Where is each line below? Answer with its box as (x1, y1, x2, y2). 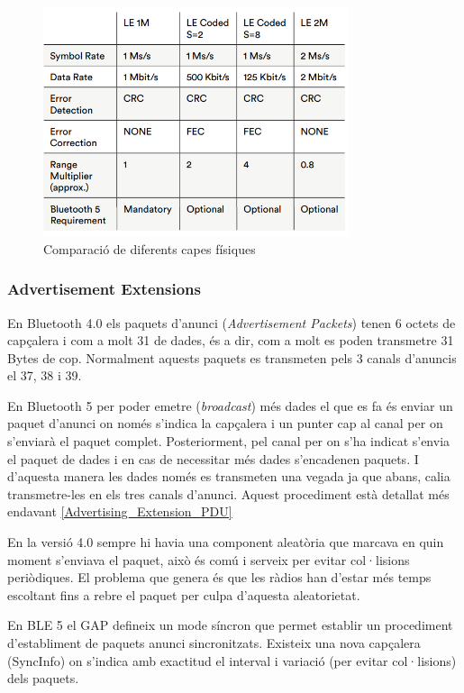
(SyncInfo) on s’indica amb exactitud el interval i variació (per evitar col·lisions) (7, 651, 457, 670)
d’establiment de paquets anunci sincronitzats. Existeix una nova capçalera (7, 634, 421, 652)
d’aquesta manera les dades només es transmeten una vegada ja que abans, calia (7, 467, 450, 486)
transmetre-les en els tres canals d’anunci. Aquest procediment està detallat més (7, 484, 450, 503)
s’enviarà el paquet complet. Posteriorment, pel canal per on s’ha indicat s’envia (7, 432, 450, 451)
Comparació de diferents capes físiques (43, 239, 256, 258)
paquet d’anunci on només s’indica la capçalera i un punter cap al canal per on (7, 414, 443, 433)
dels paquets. (7, 669, 79, 688)
